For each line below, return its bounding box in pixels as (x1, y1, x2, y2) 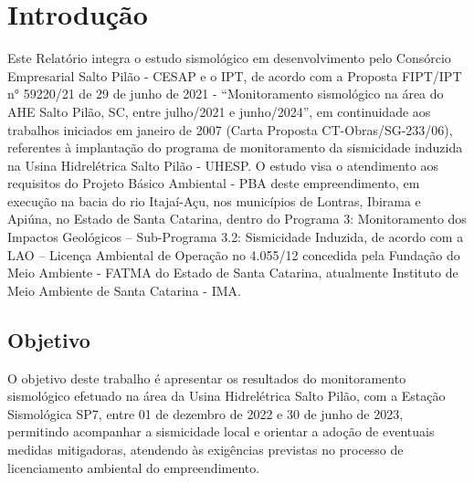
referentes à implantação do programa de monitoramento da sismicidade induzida (7, 138, 463, 157)
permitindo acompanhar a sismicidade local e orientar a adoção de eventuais (7, 422, 435, 441)
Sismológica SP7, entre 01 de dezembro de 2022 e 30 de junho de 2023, (7, 404, 404, 423)
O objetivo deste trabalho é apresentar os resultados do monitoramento (7, 368, 406, 387)
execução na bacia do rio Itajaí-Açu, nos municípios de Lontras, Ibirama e (7, 191, 421, 210)
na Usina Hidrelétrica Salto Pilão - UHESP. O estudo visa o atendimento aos (7, 155, 438, 174)
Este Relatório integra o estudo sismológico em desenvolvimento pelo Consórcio (7, 48, 451, 68)
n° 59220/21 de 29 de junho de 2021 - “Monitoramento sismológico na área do (7, 84, 444, 103)
